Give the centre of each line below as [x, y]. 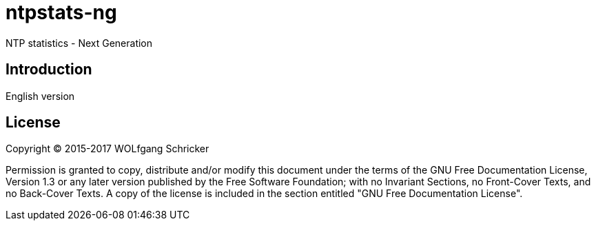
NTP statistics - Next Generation [79, 43]
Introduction [49, 70]
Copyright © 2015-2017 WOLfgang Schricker [107, 149]
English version [40, 96]
